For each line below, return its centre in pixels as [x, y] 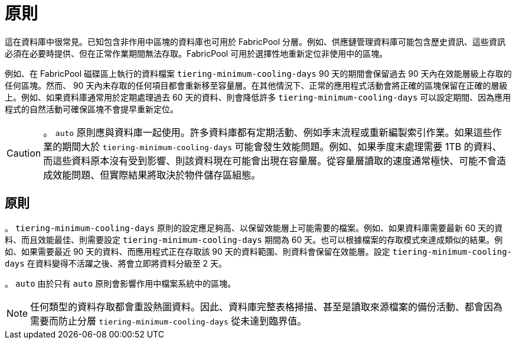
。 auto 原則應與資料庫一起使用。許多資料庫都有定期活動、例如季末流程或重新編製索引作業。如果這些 [268, 132]
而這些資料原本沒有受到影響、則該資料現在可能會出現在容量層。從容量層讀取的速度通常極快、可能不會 [270, 160]
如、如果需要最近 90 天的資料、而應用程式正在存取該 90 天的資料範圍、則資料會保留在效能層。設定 [197, 251]
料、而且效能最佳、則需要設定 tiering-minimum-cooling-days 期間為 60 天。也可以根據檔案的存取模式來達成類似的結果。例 [254, 239]
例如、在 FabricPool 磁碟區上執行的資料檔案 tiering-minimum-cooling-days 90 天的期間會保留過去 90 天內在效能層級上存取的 [258, 73]
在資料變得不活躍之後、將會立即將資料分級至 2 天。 [127, 263]
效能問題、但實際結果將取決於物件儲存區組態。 [157, 175]
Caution [24, 153]
